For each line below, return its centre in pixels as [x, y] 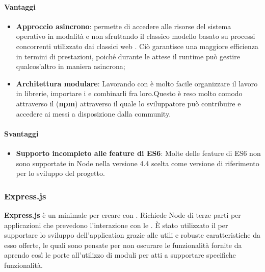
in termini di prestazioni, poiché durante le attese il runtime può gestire [128, 56]
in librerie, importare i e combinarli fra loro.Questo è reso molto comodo [129, 93]
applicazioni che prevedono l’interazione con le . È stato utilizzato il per [116, 225]
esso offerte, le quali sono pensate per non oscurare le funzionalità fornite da [123, 245]
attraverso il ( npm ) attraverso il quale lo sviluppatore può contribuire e [128, 103]
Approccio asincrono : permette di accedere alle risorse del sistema [124, 26]
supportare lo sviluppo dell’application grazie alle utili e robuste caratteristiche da [132, 235]
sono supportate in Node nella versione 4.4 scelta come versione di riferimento [138, 163]
